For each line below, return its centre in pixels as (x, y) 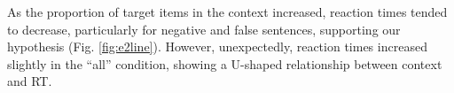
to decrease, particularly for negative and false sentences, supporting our (204, 29)
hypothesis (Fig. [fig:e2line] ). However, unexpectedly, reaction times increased (217, 46)
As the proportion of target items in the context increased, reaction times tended (227, 12)
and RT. (30, 81)
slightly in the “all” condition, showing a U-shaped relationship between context (225, 63)
